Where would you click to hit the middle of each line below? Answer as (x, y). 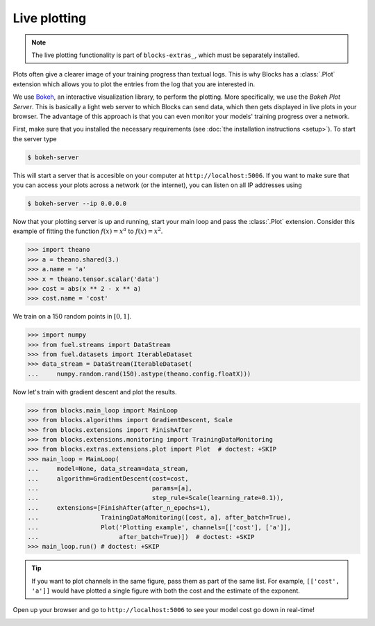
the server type (35, 138)
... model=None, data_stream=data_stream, (108, 469)
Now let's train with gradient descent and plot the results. (95, 392)
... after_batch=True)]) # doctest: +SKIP (141, 537)
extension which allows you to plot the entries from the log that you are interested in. (134, 84)
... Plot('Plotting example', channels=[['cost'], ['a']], (159, 527)
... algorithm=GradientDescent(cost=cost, (108, 479)
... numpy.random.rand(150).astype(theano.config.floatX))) (139, 374)
